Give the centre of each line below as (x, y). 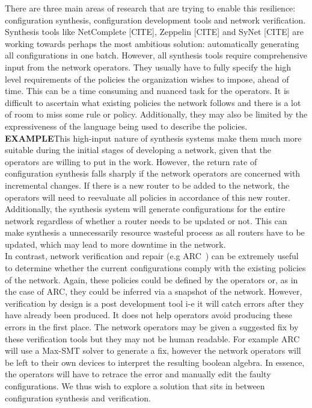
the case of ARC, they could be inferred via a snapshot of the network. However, (154, 291)
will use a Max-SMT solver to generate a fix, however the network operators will (153, 350)
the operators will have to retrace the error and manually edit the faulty (138, 374)
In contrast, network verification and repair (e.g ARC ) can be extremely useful (152, 256)
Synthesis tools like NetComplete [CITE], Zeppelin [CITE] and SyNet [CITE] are (154, 32)
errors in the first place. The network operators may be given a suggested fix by (152, 327)
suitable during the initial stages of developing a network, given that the (138, 150)
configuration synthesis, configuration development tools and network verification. (155, 20)
